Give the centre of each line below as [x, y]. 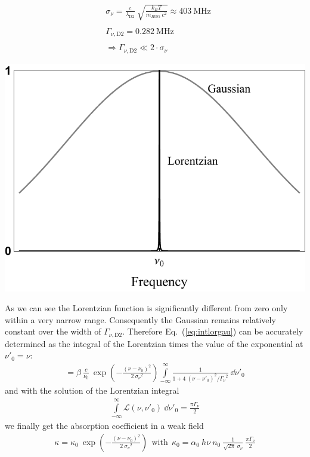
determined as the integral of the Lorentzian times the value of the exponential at [154, 343]
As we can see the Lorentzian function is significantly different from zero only [146, 308]
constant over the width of [53, 331]
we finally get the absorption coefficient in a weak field [104, 426]
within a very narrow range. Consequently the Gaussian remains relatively [140, 319]
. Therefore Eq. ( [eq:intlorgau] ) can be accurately [213, 331]
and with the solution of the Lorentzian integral [92, 390]
